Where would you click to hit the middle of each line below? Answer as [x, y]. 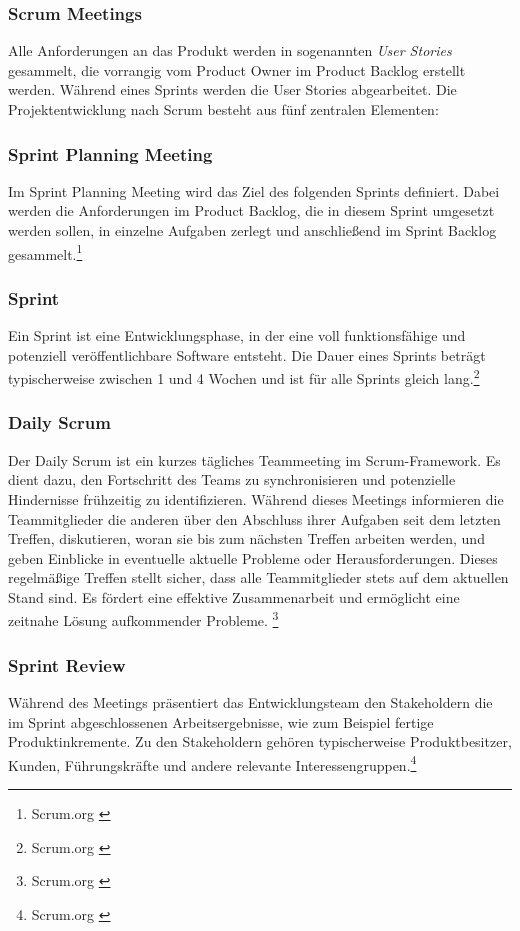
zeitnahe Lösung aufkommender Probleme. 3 [143, 619]
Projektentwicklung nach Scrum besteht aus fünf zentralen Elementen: [223, 109]
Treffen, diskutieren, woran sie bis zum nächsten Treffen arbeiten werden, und [246, 538]
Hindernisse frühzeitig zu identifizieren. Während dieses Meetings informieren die [256, 498]
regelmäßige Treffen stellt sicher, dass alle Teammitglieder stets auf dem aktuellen [258, 577]
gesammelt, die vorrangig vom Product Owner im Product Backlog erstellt [237, 69]
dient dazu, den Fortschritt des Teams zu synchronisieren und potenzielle [232, 479]
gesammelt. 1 [45, 252]
